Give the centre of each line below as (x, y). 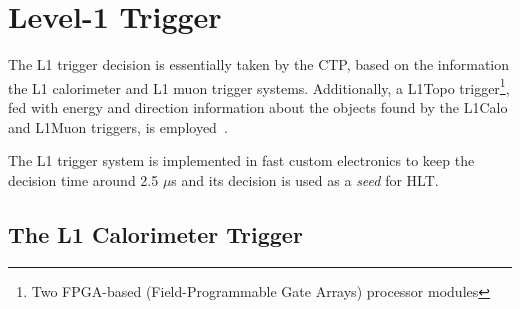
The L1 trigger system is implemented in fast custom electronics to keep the (241, 160)
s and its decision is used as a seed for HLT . (305, 179)
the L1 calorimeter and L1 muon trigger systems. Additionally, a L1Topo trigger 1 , (259, 86)
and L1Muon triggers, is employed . (118, 126)
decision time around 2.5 (83, 179)
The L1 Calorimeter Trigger (155, 233)
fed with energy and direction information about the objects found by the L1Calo (258, 106)
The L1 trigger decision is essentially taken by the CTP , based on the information (259, 64)
